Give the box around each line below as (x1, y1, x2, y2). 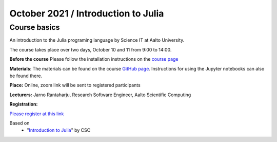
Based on (9, 120, 30, 126)
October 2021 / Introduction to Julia (9, 8, 164, 19)
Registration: (9, 101, 38, 108)
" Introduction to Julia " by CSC (27, 127, 91, 133)
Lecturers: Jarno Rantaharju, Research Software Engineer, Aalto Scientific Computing (9, 92, 191, 98)
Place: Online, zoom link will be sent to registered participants (9, 82, 141, 88)
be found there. (9, 73, 43, 79)
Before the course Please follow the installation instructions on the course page (9, 56, 179, 62)
